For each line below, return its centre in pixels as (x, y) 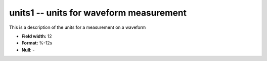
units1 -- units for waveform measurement (98, 13)
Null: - (28, 50)
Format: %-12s (37, 43)
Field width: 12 (37, 36)
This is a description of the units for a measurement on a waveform (77, 27)
